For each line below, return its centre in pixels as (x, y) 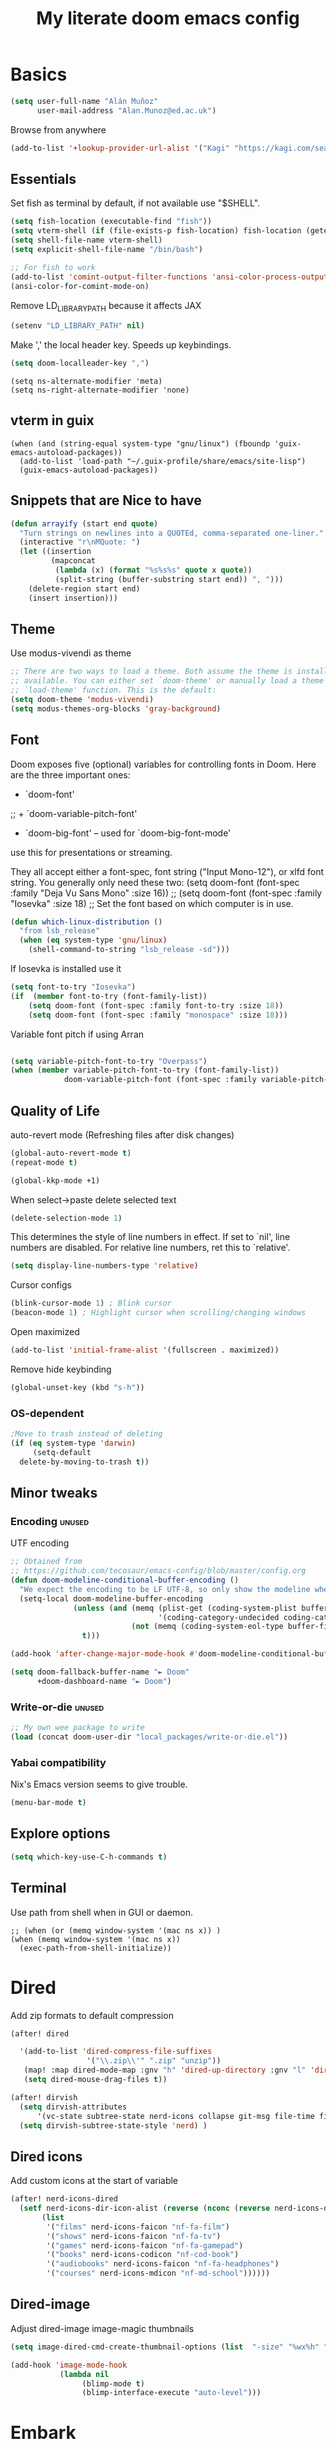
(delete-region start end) (84, 588)
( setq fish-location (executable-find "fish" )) (111, 222)
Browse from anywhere (58, 129)
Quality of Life (55, 1110)
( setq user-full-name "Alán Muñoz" (84, 101)
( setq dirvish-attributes (73, 2107)
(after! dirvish (44, 2097)
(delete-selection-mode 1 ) (66, 1218)
